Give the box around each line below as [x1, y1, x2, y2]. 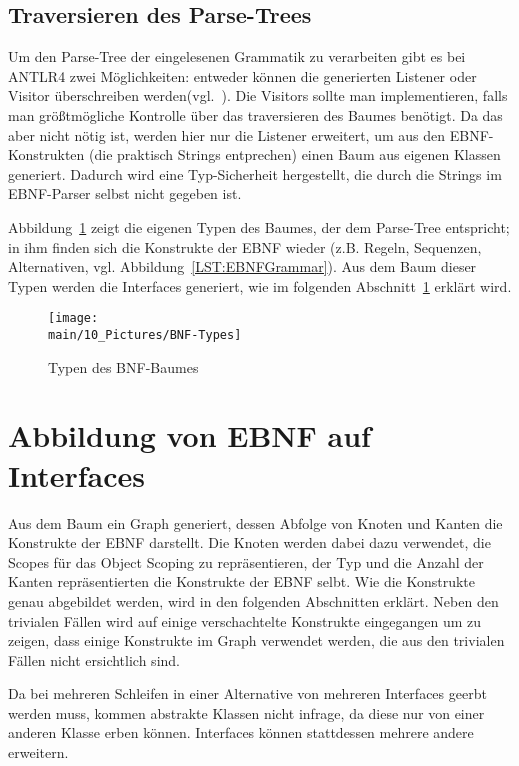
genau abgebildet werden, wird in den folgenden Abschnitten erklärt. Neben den [8, 590, 499, 611]
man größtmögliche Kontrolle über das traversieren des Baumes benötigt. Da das [8, 104, 503, 125]
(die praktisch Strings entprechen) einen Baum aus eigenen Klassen [89, 144, 501, 165]
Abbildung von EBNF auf [8, 415, 371, 456]
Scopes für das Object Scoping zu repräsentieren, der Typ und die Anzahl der [8, 551, 484, 572]
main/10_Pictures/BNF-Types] [48, 327, 242, 342]
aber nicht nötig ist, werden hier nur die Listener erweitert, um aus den [8, 124, 446, 145]
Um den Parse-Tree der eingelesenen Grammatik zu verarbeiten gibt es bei [8, 46, 466, 67]
